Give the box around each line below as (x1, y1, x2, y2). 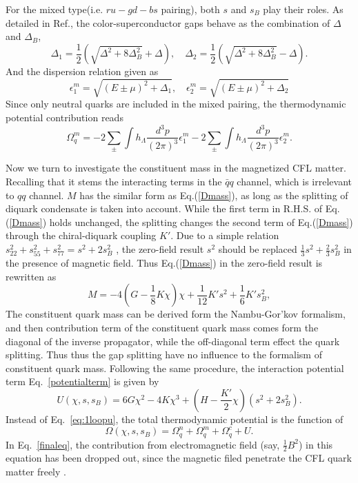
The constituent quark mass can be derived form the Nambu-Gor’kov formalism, (6, 307, 346, 321)
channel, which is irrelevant (237, 174, 352, 189)
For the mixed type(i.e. (6, 2, 103, 16)
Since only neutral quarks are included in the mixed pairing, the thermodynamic (6, 96, 346, 111)
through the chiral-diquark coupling (6, 228, 157, 243)
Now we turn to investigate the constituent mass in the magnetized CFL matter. (6, 161, 346, 175)
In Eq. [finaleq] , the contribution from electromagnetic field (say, (6, 437, 280, 451)
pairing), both (161, 2, 220, 16)
